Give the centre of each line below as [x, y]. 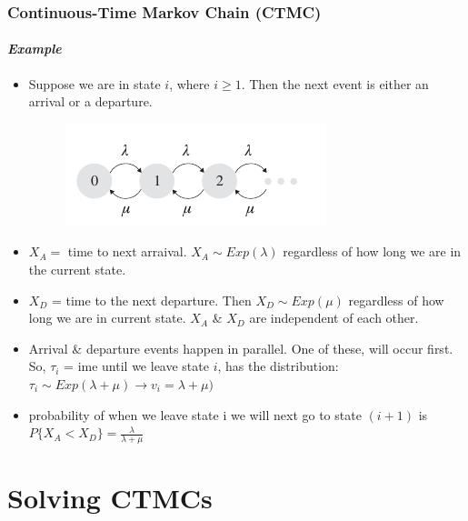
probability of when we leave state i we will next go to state [195, 414]
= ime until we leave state [136, 366]
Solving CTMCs [110, 498]
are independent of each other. [334, 318]
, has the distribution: [278, 366]
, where [189, 83]
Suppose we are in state [95, 83]
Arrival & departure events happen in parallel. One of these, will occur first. [241, 348]
